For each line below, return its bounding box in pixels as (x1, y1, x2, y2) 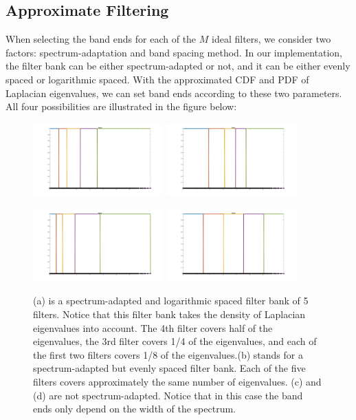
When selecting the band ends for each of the (5, 32, 197, 46)
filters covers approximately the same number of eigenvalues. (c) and (33, 374, 322, 388)
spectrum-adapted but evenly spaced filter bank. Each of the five (33, 361, 306, 375)
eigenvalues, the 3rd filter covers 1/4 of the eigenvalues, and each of (33, 334, 317, 348)
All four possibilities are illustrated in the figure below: (5, 99, 237, 114)
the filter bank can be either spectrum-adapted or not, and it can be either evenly (5, 59, 351, 73)
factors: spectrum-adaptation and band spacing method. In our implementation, (5, 45, 343, 59)
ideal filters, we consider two (212, 32, 331, 46)
